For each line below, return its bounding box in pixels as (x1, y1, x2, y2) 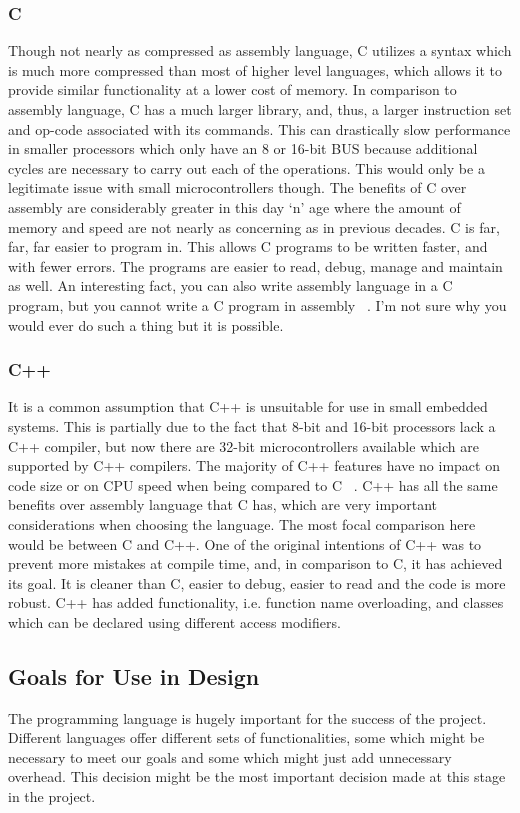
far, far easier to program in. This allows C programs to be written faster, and (8, 236, 488, 257)
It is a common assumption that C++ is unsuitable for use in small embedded (8, 396, 488, 417)
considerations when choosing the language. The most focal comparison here (8, 513, 476, 534)
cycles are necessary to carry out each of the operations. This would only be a (8, 157, 485, 178)
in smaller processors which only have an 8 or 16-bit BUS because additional (8, 138, 478, 159)
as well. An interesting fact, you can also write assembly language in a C (8, 275, 453, 296)
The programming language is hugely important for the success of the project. (8, 707, 487, 728)
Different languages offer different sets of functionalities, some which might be (8, 727, 485, 748)
